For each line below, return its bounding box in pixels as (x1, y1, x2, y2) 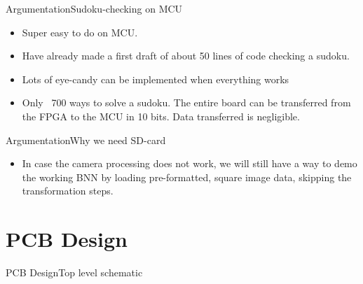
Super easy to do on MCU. (22, 24, 138, 39)
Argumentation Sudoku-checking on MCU (6, 1, 183, 15)
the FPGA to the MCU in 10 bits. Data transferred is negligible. (22, 108, 300, 123)
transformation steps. (22, 183, 114, 198)
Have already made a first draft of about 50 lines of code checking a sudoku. (22, 48, 350, 63)
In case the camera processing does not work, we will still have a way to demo (22, 156, 357, 171)
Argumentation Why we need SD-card (6, 132, 166, 147)
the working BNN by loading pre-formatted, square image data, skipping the (22, 169, 352, 184)
